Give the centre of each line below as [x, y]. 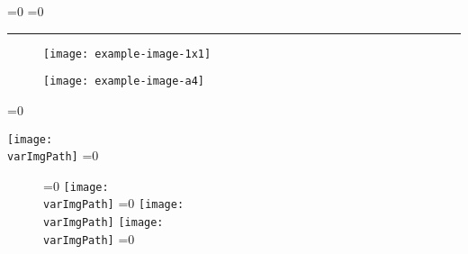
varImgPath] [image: [103, 223]
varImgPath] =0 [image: [114, 203]
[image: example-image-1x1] [127, 54]
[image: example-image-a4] [124, 82]
